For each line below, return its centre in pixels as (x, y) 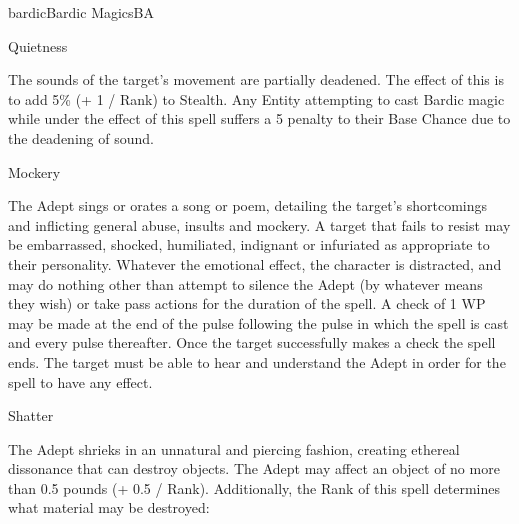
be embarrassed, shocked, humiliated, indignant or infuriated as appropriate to (249, 244)
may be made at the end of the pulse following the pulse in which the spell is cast (258, 322)
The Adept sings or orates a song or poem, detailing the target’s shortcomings (248, 205)
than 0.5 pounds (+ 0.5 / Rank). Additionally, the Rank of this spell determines (254, 487)
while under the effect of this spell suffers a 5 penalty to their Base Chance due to (259, 118)
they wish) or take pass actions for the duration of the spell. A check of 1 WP (247, 303)
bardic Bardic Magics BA (81, 12)
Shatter (31, 415)
